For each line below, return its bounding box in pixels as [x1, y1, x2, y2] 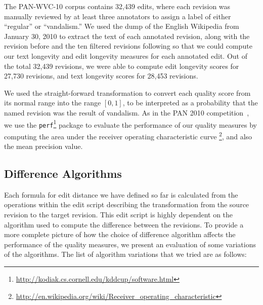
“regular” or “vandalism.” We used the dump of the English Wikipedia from [4, 21, 239, 31]
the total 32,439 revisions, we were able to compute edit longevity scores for [4, 60, 239, 71]
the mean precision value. [4, 141, 83, 151]
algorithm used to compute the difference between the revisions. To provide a [4, 219, 244, 230]
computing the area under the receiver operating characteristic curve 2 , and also [4, 129, 252, 141]
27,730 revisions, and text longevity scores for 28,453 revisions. [4, 70, 198, 81]
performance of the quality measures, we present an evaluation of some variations [4, 239, 256, 249]
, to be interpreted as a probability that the [122, 97, 258, 108]
